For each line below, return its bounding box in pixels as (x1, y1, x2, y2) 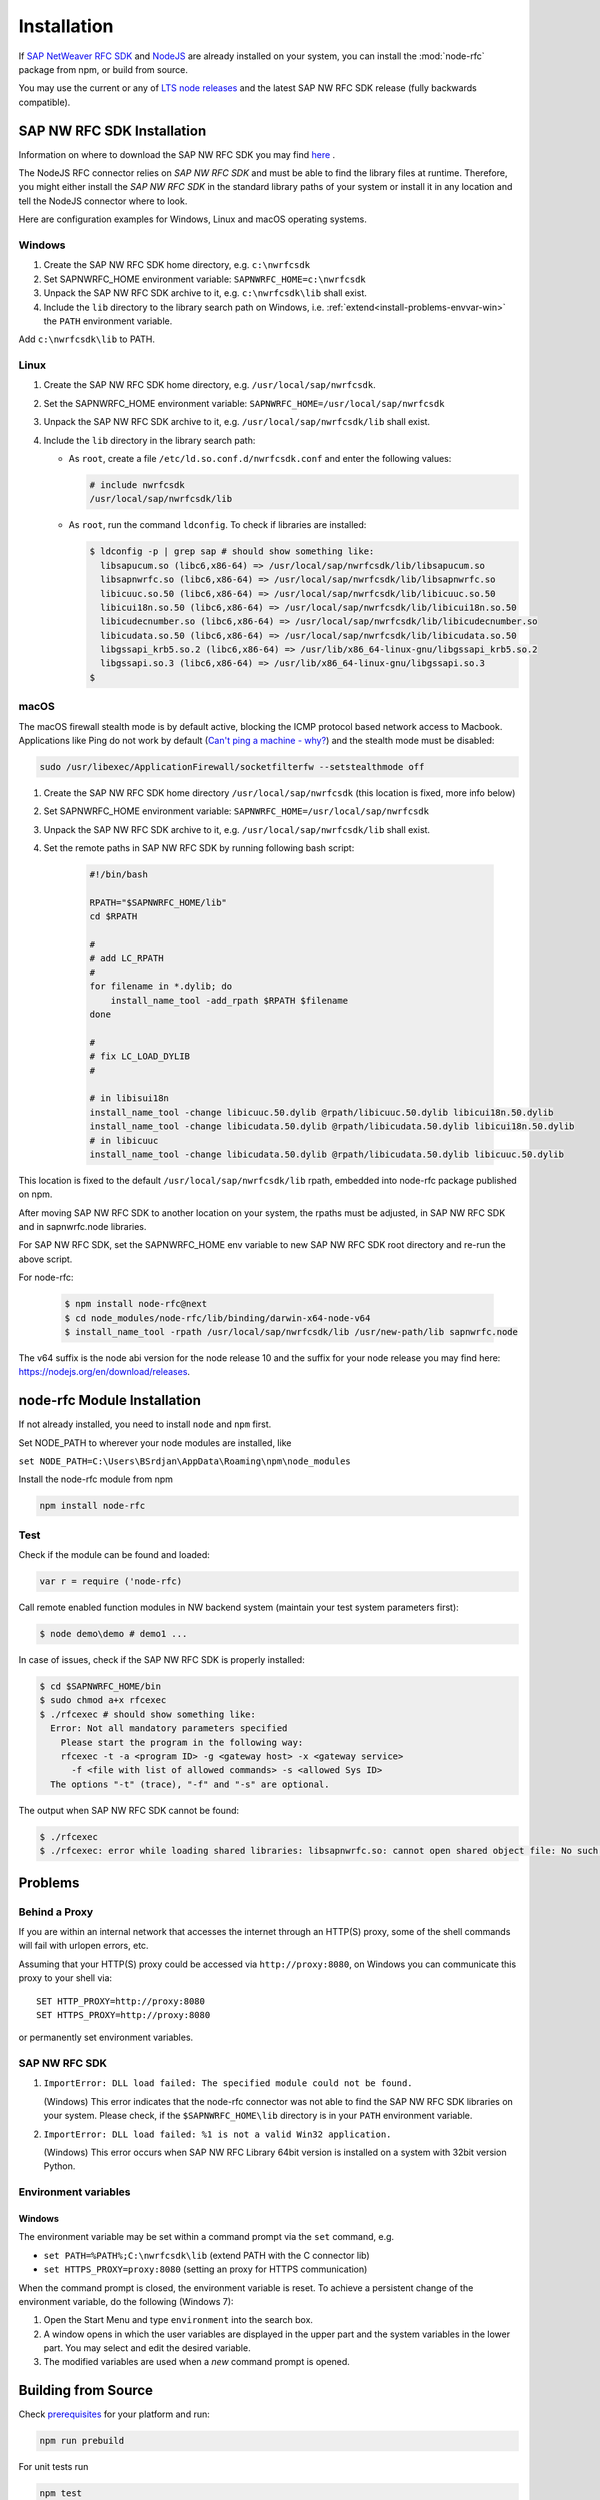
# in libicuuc (89, 1135, 159, 1146)
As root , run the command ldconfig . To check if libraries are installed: (68, 519, 367, 531)
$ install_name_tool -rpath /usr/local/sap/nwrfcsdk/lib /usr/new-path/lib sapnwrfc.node (64, 1326, 519, 1337)
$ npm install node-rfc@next (64, 1298, 208, 1310)
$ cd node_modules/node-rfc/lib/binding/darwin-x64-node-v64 (64, 1312, 371, 1324)
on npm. (18, 1188, 53, 1200)
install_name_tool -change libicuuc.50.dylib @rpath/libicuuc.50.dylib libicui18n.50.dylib (89, 1106, 554, 1118)
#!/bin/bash (89, 869, 149, 880)
